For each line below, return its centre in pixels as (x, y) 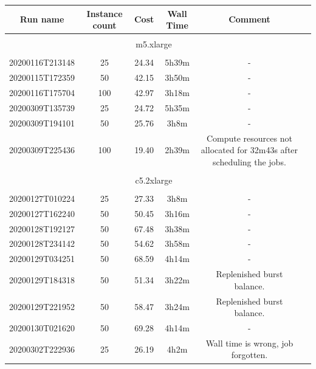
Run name (42, 19)
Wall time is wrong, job (249, 343)
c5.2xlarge (154, 180)
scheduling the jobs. (249, 161)
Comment (249, 19)
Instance (105, 13)
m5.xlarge (154, 44)
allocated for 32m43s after (249, 150)
